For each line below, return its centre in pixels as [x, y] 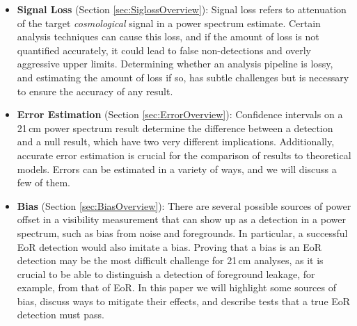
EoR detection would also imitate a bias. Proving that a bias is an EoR [169, 246]
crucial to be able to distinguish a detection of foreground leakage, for [166, 274]
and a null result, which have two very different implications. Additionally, [176, 141]
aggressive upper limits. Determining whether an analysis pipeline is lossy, [175, 64]
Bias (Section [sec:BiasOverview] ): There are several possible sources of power [184, 205]
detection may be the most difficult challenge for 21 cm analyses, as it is [170, 260]
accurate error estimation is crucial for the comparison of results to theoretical [184, 155]
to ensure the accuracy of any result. [95, 91]
